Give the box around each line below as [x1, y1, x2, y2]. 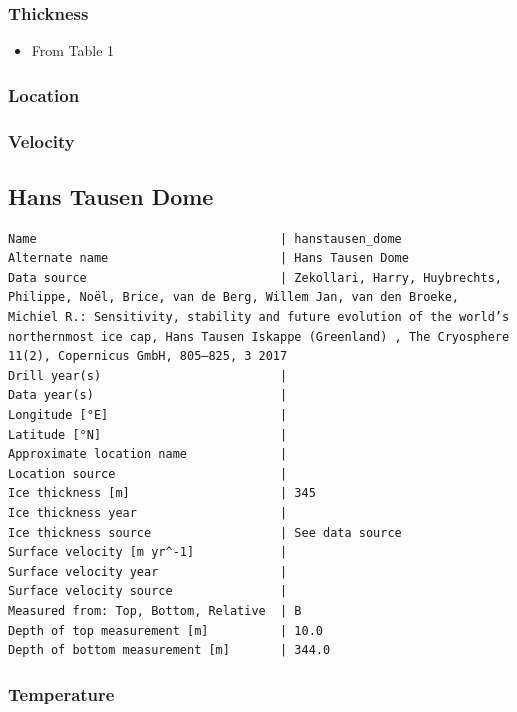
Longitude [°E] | [8, 408, 288, 423]
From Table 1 [31, 40, 115, 61]
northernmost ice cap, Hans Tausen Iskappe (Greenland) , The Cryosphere [8, 329, 510, 344]
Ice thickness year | [8, 506, 288, 521]
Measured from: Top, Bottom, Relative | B [8, 603, 302, 618]
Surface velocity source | [8, 584, 288, 599]
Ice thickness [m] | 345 [8, 486, 316, 501]
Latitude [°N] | [8, 427, 288, 442]
